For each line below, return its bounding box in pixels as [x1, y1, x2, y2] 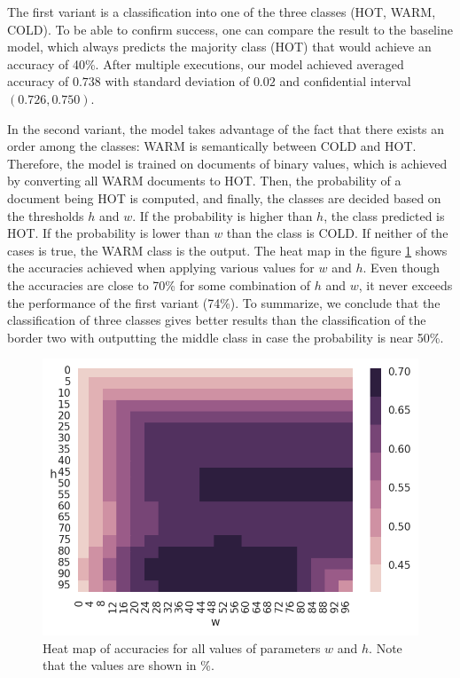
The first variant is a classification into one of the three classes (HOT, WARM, [7, 3, 436, 20]
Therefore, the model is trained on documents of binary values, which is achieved [7, 154, 448, 172]
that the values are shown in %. [43, 656, 214, 674]
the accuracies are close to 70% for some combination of [7, 275, 311, 294]
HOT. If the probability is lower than [7, 224, 210, 242]
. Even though [363, 258, 441, 277]
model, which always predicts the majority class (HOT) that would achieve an [7, 37, 432, 56]
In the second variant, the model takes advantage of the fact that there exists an [7, 119, 445, 138]
